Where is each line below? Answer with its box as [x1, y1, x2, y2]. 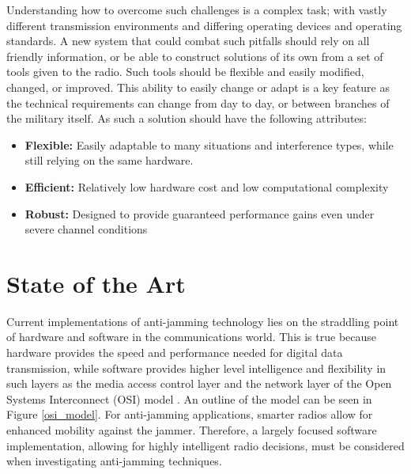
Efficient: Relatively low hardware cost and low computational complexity [25, 178, 389, 195]
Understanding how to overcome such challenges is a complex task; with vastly [6, 2, 387, 17]
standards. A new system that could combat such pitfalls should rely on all [6, 32, 370, 49]
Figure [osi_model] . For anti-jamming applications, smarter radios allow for [6, 406, 373, 423]
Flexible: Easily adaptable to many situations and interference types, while [25, 136, 394, 153]
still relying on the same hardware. [25, 152, 194, 169]
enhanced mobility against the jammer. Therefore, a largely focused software [6, 422, 377, 438]
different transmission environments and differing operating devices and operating [6, 17, 402, 33]
